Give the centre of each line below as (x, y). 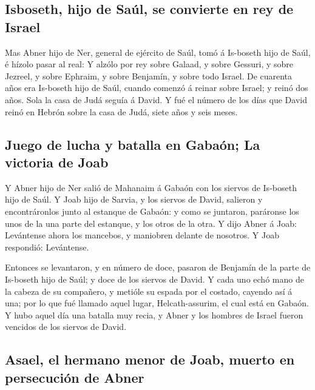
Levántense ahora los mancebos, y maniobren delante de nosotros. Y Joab (142, 235)
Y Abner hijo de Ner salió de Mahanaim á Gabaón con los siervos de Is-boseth (151, 187)
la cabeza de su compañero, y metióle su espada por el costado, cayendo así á (149, 291)
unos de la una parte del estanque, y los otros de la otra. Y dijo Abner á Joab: (151, 223)
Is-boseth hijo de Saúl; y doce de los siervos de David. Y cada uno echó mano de (154, 279)
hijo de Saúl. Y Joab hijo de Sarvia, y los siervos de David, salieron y (134, 199)
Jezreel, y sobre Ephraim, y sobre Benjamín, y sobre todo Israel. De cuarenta (149, 76)
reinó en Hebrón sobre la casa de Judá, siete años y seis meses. (121, 111)
